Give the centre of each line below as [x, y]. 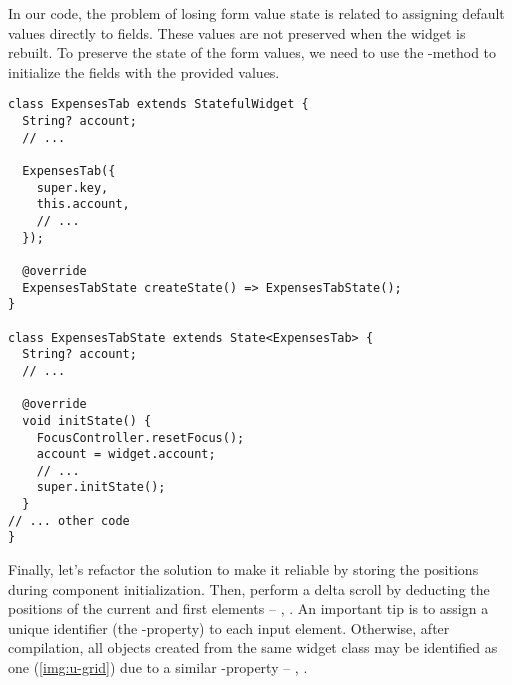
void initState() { [87, 420]
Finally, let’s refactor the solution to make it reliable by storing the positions [243, 569]
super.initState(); [101, 487]
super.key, [72, 187]
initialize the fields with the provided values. [144, 71]
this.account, [83, 204]
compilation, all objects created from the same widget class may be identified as [253, 647]
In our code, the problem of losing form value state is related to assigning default [256, 13]
